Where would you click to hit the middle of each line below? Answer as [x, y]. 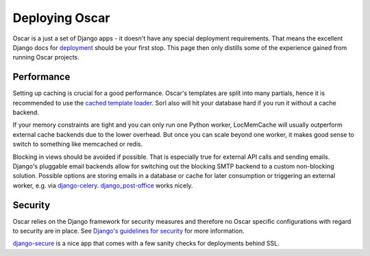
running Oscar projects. [46, 57]
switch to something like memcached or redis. [78, 144]
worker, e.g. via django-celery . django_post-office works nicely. [103, 185]
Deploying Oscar [61, 18]
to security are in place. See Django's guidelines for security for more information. [128, 231]
